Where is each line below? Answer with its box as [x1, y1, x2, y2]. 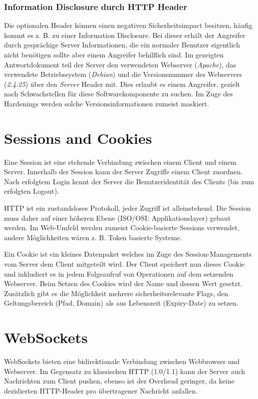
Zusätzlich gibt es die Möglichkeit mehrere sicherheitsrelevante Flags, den [4, 288, 229, 298]
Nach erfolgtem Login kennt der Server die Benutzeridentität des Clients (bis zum [4, 176, 254, 186]
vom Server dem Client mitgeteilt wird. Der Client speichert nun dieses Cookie [4, 259, 245, 269]
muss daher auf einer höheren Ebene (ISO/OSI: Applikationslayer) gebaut [4, 212, 231, 223]
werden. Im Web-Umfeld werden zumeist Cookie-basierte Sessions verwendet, [4, 222, 240, 233]
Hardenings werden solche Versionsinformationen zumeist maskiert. [4, 98, 209, 108]
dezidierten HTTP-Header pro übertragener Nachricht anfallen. [4, 385, 198, 396]
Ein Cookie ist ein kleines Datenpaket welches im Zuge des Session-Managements [4, 249, 252, 259]
